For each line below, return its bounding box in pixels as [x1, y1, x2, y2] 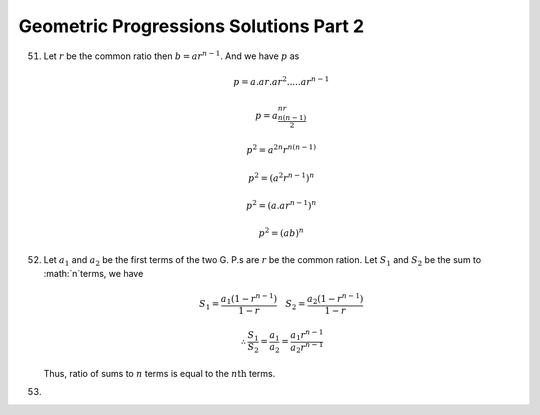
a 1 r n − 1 [290, 328, 324, 343]
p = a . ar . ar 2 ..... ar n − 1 [233, 75, 330, 87]
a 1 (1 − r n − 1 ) [220, 291, 278, 307]
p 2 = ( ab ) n [258, 226, 304, 239]
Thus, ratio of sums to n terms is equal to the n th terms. [43, 368, 276, 380]
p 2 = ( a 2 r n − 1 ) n [248, 170, 315, 184]
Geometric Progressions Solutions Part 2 [18, 15, 365, 37]
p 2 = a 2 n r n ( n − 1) [246, 143, 317, 156]
